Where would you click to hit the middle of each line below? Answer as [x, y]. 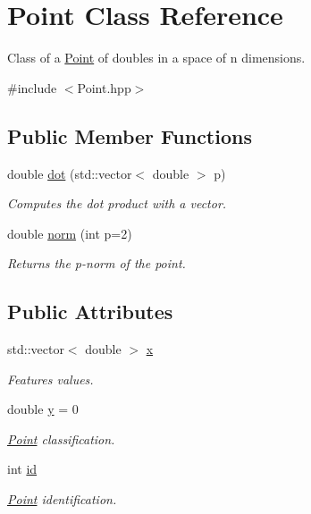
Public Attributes [90, 312]
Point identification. [62, 499]
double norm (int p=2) [70, 233]
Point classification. [61, 438]
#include [32, 87]
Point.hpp [104, 87]
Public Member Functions [130, 135]
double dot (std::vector [70, 173]
